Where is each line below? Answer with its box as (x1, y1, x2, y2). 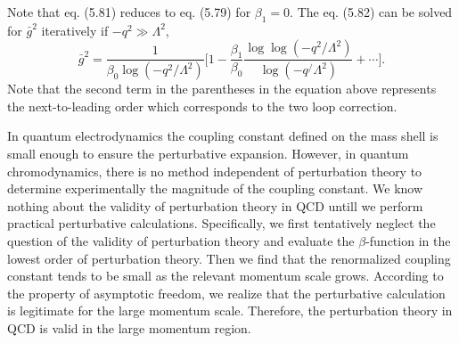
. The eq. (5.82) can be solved (290, 3, 453, 20)
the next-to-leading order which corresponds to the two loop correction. (7, 96, 398, 115)
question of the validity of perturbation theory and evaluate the (7, 232, 355, 250)
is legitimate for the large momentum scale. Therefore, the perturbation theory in (7, 301, 453, 320)
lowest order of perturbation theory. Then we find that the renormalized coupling (7, 249, 451, 267)
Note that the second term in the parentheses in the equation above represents (7, 79, 437, 98)
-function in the (365, 232, 451, 250)
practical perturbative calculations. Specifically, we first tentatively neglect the (7, 214, 436, 233)
